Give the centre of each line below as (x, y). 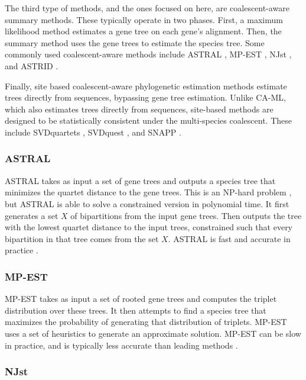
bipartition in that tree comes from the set (82, 238)
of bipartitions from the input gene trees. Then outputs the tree (186, 215)
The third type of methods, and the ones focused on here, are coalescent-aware (147, 8)
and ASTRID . (32, 65)
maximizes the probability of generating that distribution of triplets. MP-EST (146, 322)
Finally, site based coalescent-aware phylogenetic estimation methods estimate (146, 86)
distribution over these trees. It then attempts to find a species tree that (136, 310)
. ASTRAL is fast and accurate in (229, 238)
